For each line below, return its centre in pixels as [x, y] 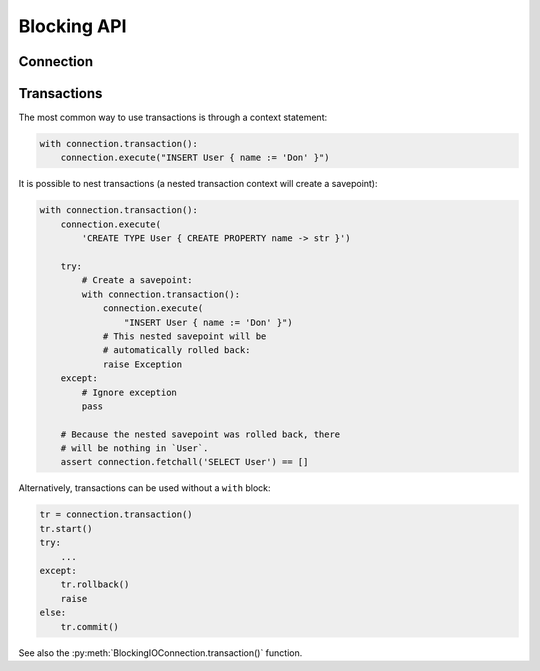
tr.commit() [90, 626]
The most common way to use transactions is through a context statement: [173, 117]
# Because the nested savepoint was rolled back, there [200, 434]
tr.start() [66, 528]
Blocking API [72, 26]
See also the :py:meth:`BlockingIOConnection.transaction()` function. [160, 652]
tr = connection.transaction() [116, 514]
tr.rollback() [95, 584]
